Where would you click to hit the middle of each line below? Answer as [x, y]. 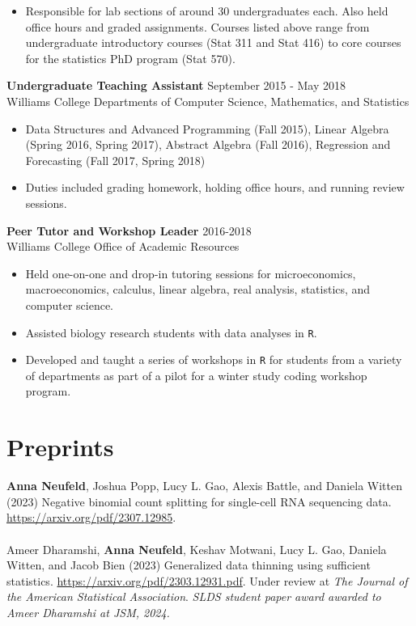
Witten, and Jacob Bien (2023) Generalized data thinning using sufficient [189, 565]
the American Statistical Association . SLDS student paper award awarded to [194, 596]
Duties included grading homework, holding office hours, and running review [215, 187]
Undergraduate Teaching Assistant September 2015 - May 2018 [176, 85]
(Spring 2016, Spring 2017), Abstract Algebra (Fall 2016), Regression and [208, 144]
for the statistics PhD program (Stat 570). [130, 58]
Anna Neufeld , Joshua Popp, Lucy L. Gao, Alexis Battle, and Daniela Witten [204, 486]
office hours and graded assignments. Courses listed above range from [197, 26]
